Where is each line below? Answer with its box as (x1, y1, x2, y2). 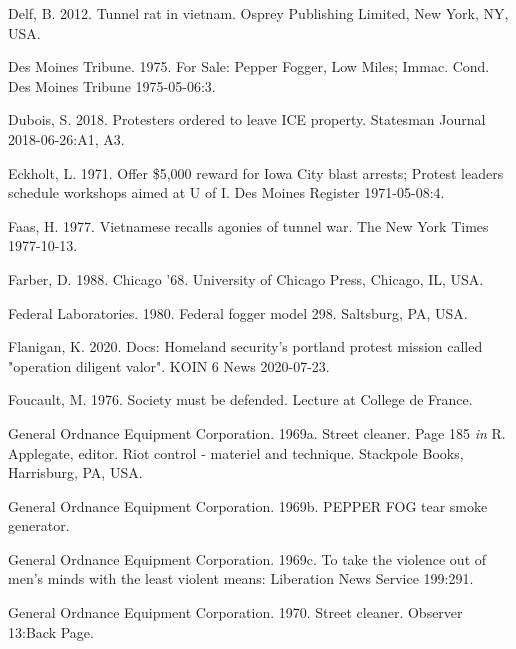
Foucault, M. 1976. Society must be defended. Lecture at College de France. (8, 389, 473, 410)
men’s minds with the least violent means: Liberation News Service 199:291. (8, 568, 474, 589)
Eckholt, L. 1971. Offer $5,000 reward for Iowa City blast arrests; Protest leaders (8, 162, 504, 183)
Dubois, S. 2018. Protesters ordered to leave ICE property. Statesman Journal (8, 109, 486, 130)
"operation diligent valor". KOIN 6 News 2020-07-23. (8, 355, 330, 376)
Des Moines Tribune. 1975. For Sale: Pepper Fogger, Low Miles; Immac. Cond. (8, 56, 490, 77)
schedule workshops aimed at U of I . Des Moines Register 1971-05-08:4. (8, 182, 445, 203)
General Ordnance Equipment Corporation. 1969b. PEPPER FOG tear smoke (8, 495, 488, 516)
